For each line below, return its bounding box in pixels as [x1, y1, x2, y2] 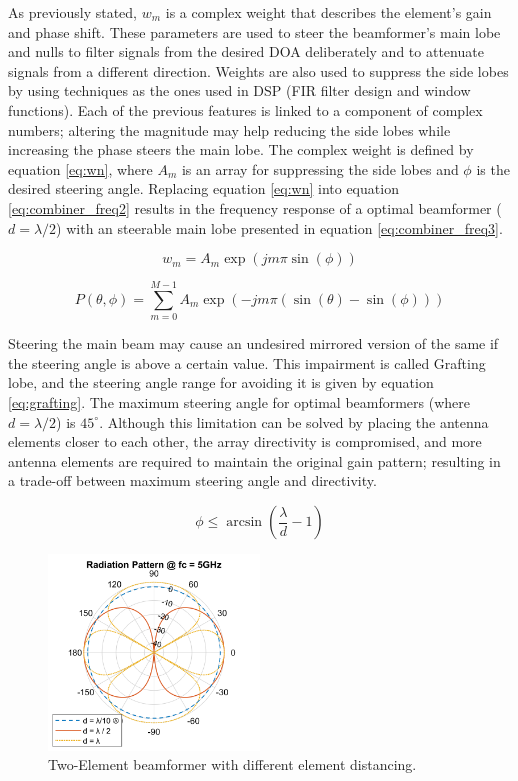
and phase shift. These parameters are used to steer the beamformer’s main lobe [8, 21, 501, 42]
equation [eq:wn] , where [8, 158, 153, 179]
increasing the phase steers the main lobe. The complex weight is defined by [8, 139, 474, 160]
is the [476, 158, 510, 179]
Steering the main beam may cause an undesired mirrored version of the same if [8, 333, 499, 354]
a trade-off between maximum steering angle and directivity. [8, 470, 377, 491]
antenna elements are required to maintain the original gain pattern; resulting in [8, 450, 501, 471]
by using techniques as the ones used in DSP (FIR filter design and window [8, 80, 471, 101]
